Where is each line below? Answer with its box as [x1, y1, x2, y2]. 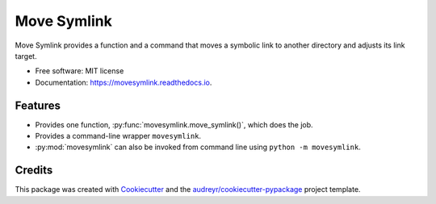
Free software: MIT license [35, 66, 124, 76]
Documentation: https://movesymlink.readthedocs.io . [35, 77, 212, 87]
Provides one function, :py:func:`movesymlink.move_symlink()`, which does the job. [35, 119, 314, 129]
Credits [15, 164, 53, 177]
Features [15, 98, 61, 112]
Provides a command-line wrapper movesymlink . [35, 131, 202, 141]
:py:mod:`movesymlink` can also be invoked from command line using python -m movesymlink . [35, 142, 361, 152]
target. [15, 51, 37, 60]
